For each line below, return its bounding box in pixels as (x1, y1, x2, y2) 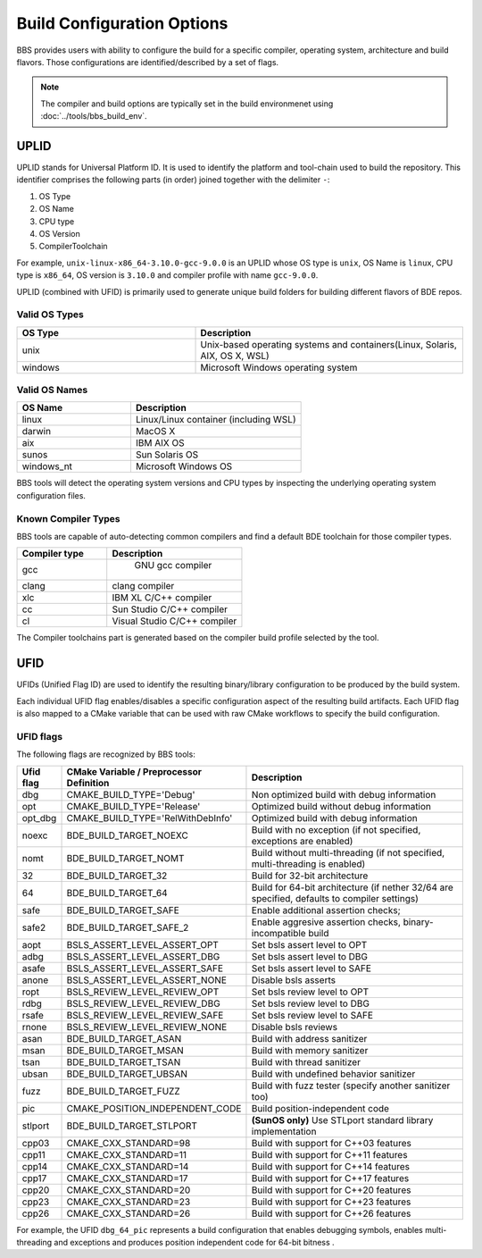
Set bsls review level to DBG (251, 997, 370, 1010)
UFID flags (16, 730, 62, 742)
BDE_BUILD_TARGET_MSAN (66, 1044, 185, 1056)
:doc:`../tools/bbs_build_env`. (40, 111, 147, 122)
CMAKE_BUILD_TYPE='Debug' (66, 788, 195, 801)
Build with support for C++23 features (251, 1195, 411, 1208)
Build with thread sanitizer (251, 1055, 361, 1068)
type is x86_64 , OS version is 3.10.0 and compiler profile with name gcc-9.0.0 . (16, 270, 319, 281)
